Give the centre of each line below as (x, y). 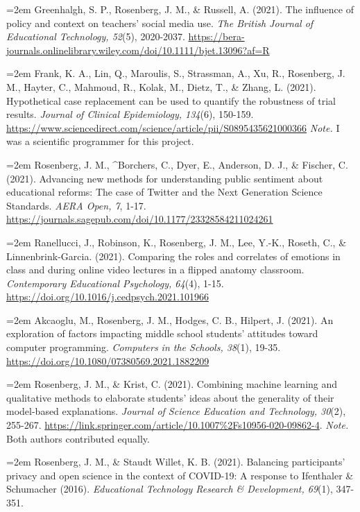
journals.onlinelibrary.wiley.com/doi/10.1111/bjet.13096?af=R (138, 50)
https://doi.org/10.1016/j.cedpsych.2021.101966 (108, 297)
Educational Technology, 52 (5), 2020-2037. (96, 36)
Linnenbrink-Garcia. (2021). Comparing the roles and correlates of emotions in (173, 256)
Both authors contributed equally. (78, 438)
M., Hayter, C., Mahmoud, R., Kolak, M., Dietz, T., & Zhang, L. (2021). (161, 86)
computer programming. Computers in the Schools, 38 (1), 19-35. (144, 347)
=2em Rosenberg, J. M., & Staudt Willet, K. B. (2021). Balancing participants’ (176, 462)
